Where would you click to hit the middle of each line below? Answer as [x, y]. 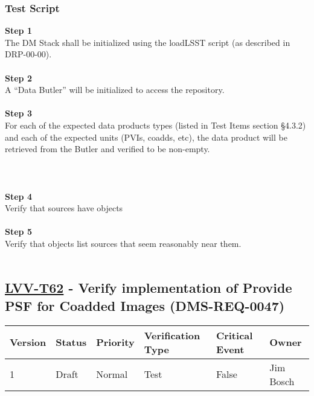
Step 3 [18, 113]
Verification [172, 335]
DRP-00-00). [28, 54]
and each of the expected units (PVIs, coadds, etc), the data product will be [146, 137]
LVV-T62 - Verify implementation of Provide [149, 288]
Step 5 [18, 232]
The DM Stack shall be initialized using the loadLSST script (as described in [148, 42]
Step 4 [18, 196]
